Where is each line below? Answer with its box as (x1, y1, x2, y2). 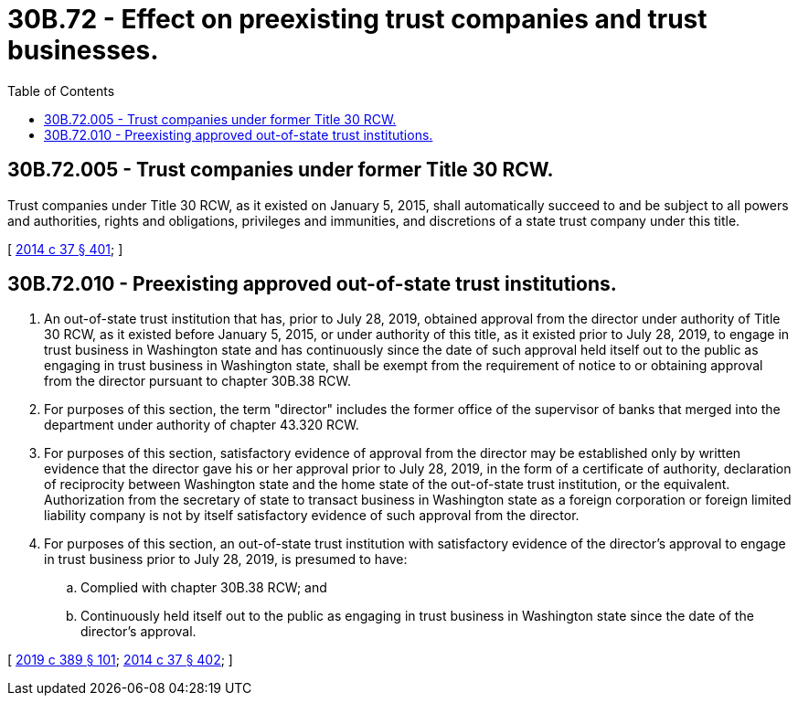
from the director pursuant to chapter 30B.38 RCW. (44, 373, 351, 389)
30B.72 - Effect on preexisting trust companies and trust (7, 4, 708, 35)
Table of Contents (7, 82, 115, 99)
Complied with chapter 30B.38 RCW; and (80, 580, 327, 596)
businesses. (7, 35, 159, 66)
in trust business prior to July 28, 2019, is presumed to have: (44, 551, 408, 568)
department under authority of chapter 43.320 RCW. (44, 417, 359, 433)
